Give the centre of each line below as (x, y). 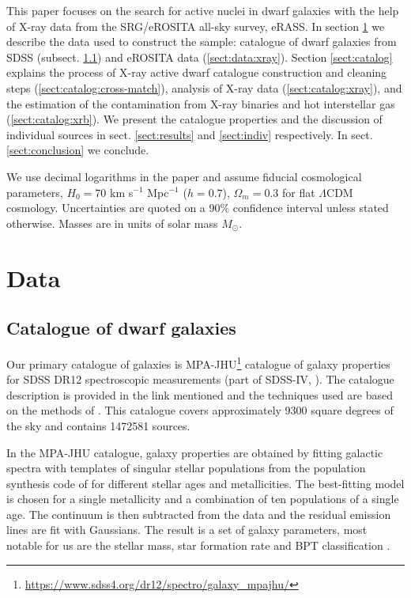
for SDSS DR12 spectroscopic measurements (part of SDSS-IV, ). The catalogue (200, 379)
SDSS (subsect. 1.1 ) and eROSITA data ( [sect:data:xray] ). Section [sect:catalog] (200, 57)
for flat (298, 192)
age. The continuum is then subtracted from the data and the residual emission (199, 514)
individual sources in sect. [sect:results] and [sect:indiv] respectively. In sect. (190, 134)
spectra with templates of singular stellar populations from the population (186, 468)
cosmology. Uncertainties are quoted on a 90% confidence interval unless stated (198, 208)
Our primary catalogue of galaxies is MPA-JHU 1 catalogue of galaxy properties (198, 362)
